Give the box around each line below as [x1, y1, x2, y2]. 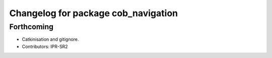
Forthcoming [9, 22, 54, 31]
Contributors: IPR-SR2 [22, 43, 68, 49]
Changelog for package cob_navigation [9, 8, 178, 19]
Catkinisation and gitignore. [22, 36, 79, 42]
